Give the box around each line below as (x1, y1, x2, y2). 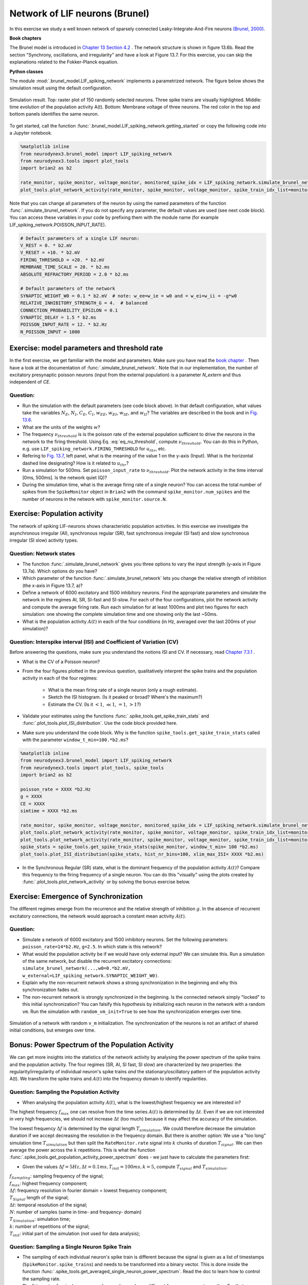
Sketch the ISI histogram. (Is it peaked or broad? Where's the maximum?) (48, 694, 203, 700)
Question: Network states (9, 550, 75, 557)
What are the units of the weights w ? (22, 424, 100, 430)
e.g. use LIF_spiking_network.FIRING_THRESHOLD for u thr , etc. (22, 445, 166, 453)
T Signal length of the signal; (9, 1195, 69, 1202)
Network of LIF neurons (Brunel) (9, 8, 150, 19)
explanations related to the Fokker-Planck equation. (9, 59, 119, 65)
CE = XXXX (20, 801, 45, 806)
